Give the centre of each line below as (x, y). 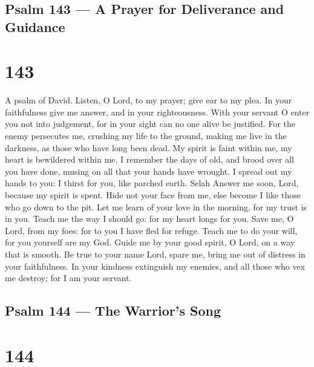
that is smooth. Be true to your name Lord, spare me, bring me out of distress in (155, 254)
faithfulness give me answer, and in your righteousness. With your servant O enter (157, 112)
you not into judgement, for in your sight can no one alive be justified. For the (150, 124)
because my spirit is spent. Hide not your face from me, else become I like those (153, 195)
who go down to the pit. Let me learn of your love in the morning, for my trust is (156, 206)
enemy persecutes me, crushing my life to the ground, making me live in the (146, 136)
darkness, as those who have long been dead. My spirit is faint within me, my (149, 147)
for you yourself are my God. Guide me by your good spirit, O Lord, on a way (150, 242)
